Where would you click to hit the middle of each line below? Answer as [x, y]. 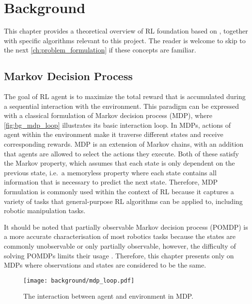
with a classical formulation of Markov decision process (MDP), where [108, 115]
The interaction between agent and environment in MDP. [108, 296]
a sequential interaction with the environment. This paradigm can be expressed [122, 106]
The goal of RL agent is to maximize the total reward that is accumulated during [125, 96]
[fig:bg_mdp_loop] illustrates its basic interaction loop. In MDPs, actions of [118, 125]
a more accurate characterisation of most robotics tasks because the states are [120, 236]
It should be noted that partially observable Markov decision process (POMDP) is [126, 227]
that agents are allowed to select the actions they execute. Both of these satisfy [121, 153]
